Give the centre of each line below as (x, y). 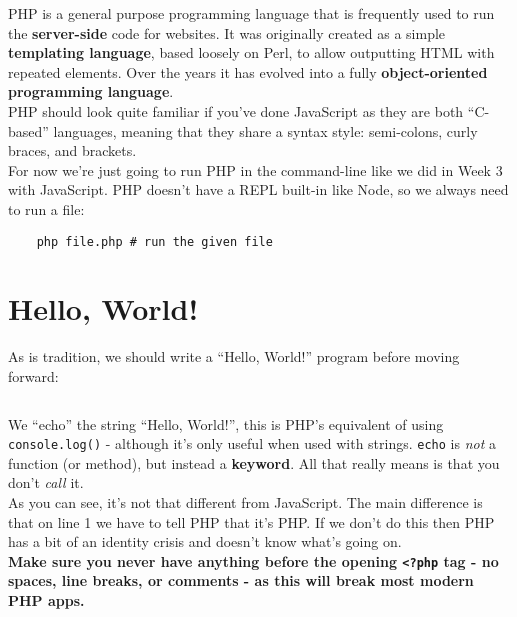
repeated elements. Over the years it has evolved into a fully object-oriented (248, 71)
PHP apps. (46, 599)
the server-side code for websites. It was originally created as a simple (227, 32)
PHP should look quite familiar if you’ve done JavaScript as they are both (236, 110)
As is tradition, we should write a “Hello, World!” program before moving (234, 356)
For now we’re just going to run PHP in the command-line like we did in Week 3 (255, 169)
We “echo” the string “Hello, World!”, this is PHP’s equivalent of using (226, 423)
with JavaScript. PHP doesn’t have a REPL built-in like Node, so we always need (258, 189)
